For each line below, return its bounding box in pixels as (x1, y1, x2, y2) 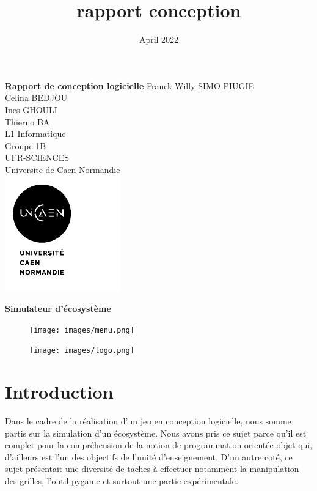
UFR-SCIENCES (5, 151, 70, 164)
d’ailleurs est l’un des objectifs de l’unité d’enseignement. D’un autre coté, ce (5, 450, 293, 463)
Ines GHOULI (5, 103, 57, 116)
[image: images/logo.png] (29, 346, 134, 355)
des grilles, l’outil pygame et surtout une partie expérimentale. (5, 474, 238, 487)
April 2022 (139, 33, 179, 46)
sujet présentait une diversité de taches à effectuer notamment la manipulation (5, 462, 299, 475)
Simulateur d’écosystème (5, 302, 111, 315)
